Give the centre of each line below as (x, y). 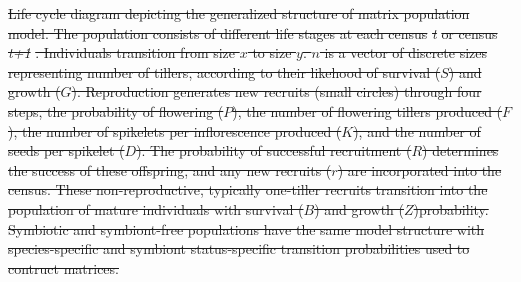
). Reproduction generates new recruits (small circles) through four (276, 91)
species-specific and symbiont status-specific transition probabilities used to (239, 248)
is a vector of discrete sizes (406, 52)
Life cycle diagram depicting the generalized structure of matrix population (239, 13)
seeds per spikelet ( (66, 150)
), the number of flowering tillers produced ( (367, 110)
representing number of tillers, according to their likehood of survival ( (224, 71)
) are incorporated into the (419, 169)
